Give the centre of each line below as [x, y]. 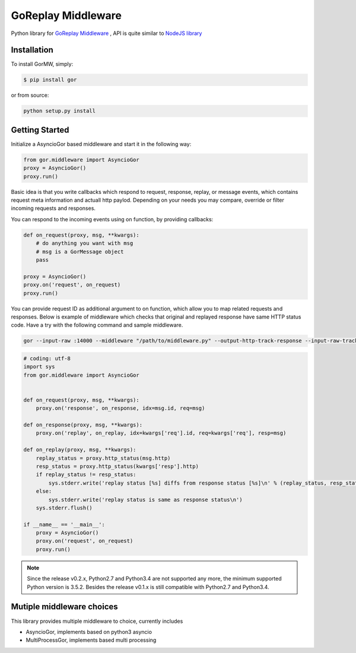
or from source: [30, 95]
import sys [39, 367]
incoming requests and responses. [53, 208]
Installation [32, 50]
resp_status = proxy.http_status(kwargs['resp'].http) [117, 466]
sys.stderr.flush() [64, 508]
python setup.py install [60, 111]
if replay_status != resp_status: [86, 475]
